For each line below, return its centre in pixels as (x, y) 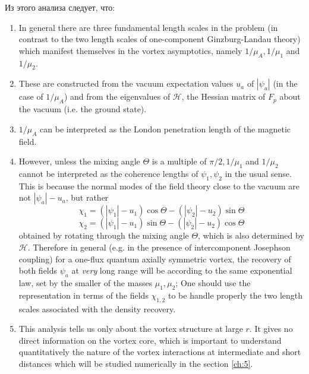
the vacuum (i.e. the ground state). (83, 109)
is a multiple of (179, 161)
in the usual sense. (258, 173)
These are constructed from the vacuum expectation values (126, 83)
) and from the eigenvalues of (117, 96)
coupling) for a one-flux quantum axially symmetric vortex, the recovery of (155, 259)
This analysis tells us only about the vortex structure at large (131, 329)
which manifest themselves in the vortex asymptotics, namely (130, 50)
